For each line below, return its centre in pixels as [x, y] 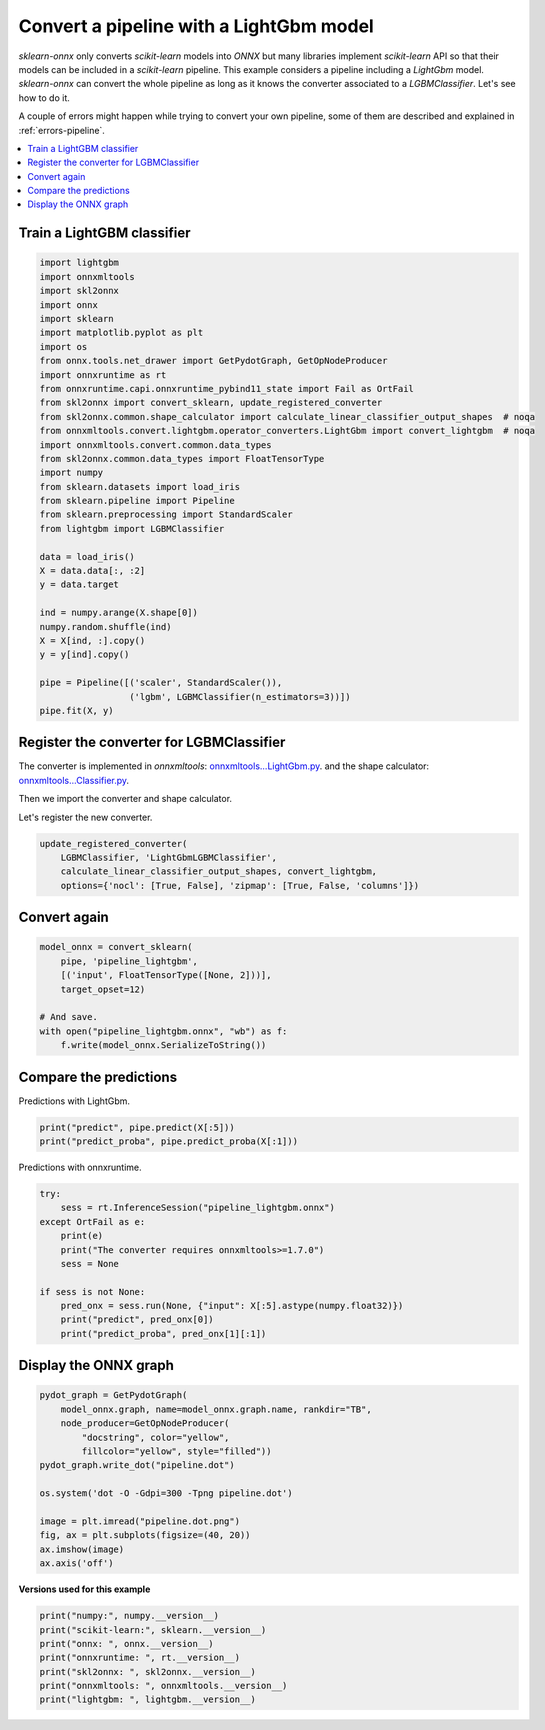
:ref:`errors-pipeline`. [61, 130]
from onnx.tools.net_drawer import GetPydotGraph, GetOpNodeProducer [213, 361]
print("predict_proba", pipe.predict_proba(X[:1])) [169, 1141]
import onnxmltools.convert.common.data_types [155, 444]
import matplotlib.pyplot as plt [121, 333]
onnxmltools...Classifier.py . [74, 780]
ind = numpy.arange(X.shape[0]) [119, 613]
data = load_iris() [87, 556]
